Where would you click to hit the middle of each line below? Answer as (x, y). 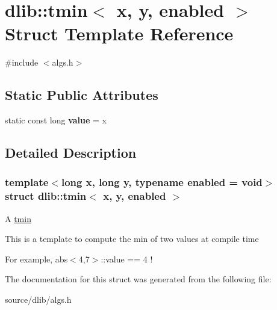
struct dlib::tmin (46, 196)
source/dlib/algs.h (38, 299)
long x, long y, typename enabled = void (162, 182)
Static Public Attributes (82, 95)
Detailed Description (71, 153)
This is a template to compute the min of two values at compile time (132, 239)
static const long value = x (56, 120)
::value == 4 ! (127, 259)
